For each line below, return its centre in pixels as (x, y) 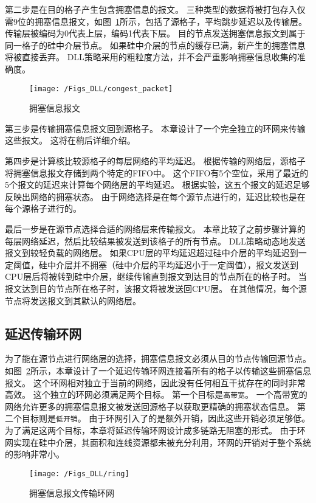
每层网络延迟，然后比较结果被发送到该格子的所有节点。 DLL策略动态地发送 (155, 241)
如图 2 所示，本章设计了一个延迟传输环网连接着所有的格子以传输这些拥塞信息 (158, 370)
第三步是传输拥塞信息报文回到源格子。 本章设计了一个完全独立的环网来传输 (155, 128)
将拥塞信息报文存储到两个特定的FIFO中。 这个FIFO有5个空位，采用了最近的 (157, 172)
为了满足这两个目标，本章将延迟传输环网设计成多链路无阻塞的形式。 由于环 (155, 430)
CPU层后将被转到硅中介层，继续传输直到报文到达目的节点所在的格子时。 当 (156, 276)
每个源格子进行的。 (43, 208)
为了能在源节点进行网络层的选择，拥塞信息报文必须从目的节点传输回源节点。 (158, 359)
